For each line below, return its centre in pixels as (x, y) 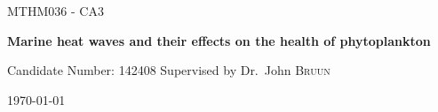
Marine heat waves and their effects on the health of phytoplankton (219, 40)
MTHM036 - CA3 (56, 11)
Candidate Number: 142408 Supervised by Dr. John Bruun (169, 70)
